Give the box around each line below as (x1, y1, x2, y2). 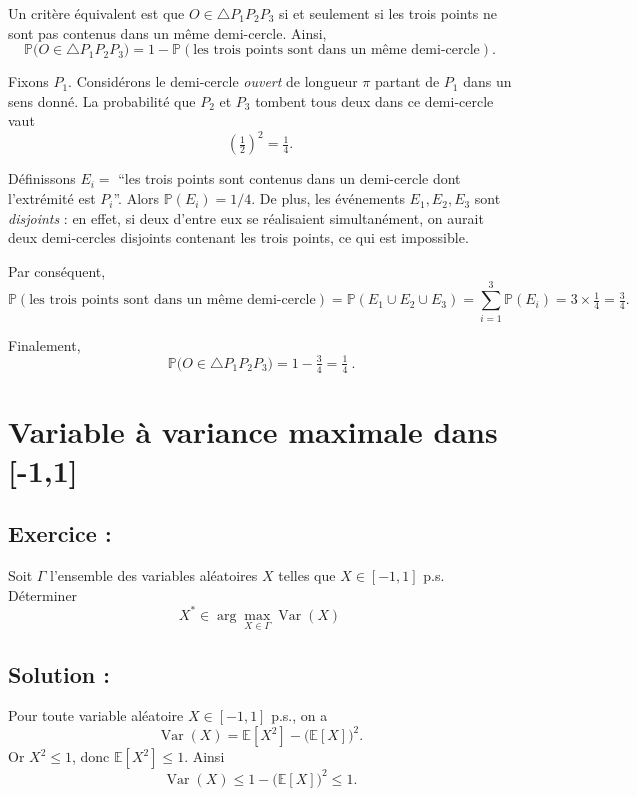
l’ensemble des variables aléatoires (50, 565, 258, 586)
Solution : (8, 658, 110, 689)
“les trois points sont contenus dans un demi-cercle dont (118, 168, 461, 189)
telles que (278, 565, 336, 586)
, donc (71, 746, 110, 767)
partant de (374, 71, 440, 92)
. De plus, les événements (251, 188, 405, 209)
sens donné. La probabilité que (8, 90, 196, 111)
